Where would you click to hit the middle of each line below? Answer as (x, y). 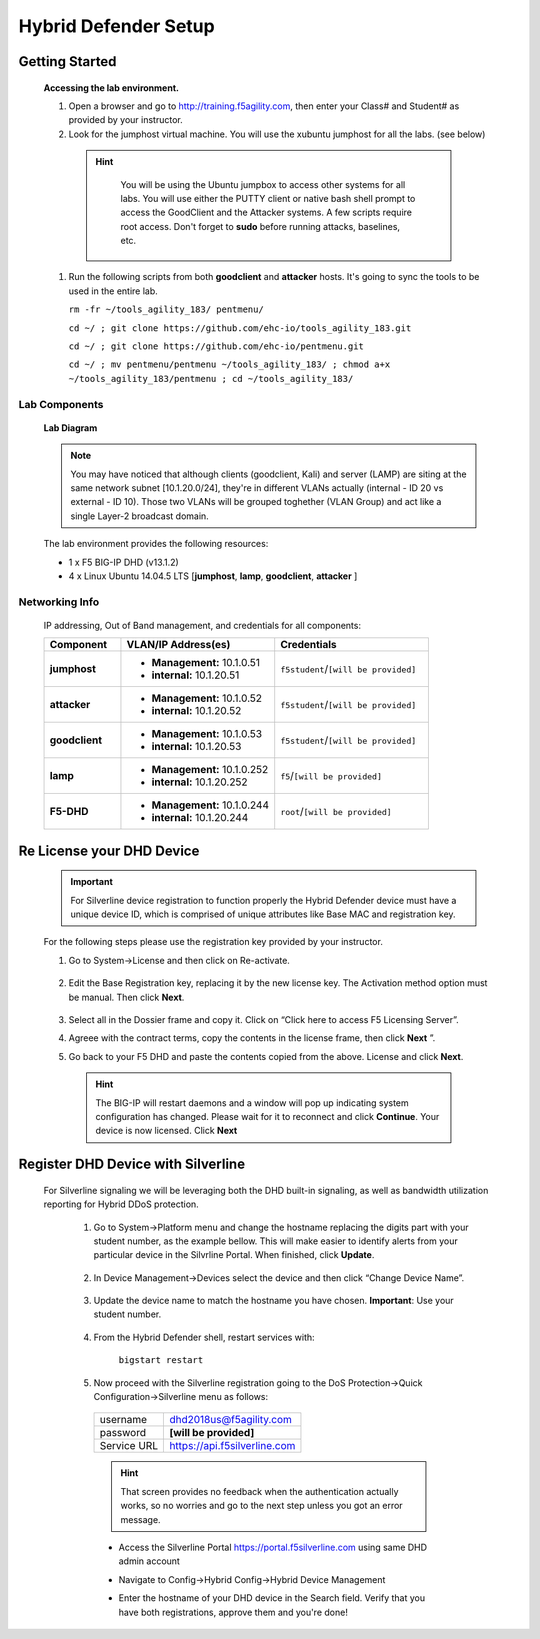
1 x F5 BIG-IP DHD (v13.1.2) (123, 562)
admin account (149, 1561)
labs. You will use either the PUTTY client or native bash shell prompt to (268, 198)
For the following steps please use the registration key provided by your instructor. (213, 942)
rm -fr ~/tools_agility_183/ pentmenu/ (166, 309)
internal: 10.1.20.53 (196, 747)
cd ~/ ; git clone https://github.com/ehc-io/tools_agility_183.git (240, 328)
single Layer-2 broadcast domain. (139, 516)
